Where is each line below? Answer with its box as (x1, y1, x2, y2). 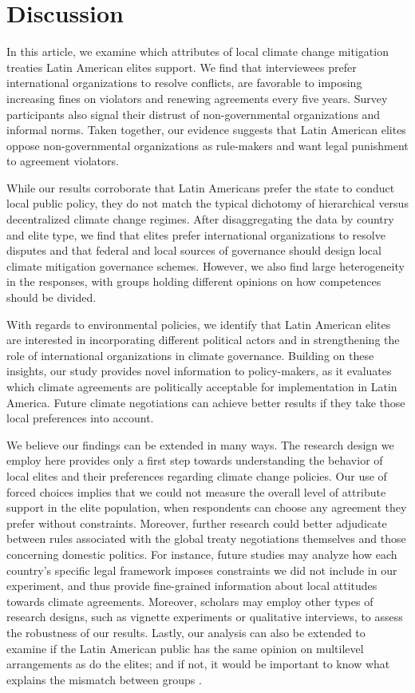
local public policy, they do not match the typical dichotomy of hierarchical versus (6, 195, 409, 212)
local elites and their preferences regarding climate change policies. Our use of (6, 467, 387, 484)
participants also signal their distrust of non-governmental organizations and (6, 105, 381, 122)
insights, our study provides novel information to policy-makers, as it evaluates (6, 362, 392, 379)
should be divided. (6, 289, 97, 306)
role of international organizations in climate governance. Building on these (6, 346, 374, 363)
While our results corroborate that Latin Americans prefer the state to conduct (6, 179, 395, 196)
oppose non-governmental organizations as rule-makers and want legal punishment (6, 137, 409, 153)
